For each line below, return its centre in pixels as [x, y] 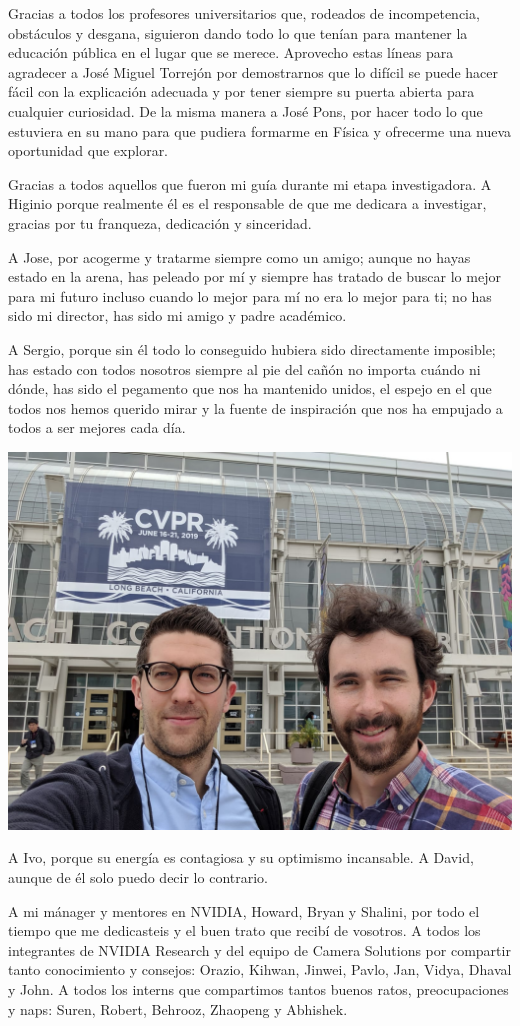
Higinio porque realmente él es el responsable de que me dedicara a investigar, [247, 203]
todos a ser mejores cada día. [97, 427]
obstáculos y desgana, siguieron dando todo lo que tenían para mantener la [238, 32]
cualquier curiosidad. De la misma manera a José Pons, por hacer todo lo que [245, 110]
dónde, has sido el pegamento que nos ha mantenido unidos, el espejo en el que [250, 388]
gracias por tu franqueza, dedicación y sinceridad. [160, 222]
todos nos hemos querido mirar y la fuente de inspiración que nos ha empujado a [255, 407]
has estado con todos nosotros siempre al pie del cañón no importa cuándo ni [244, 368]
